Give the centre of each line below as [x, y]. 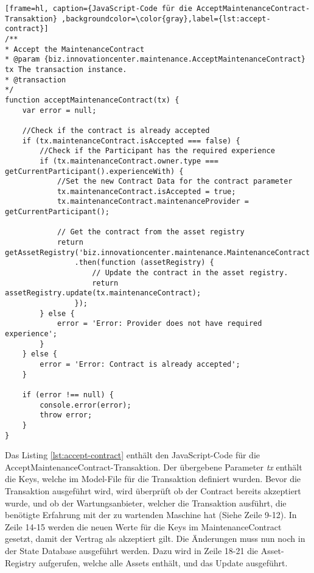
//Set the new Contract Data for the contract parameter [175, 182]
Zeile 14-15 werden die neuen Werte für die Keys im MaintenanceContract [143, 526]
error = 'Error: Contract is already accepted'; [140, 364]
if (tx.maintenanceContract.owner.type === [129, 161]
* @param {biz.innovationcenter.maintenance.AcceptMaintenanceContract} [155, 59]
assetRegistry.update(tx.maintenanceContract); [103, 293]
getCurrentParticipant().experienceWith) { [94, 171]
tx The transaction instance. [66, 69]
